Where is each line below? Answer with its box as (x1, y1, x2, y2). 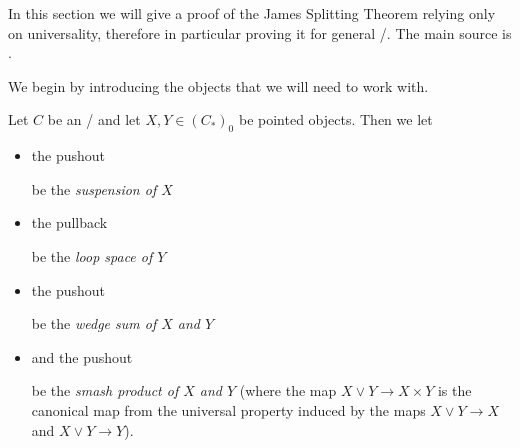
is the (437, 380, 472, 401)
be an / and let (47, 109, 141, 130)
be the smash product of (31, 380, 179, 401)
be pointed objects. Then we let (238, 109, 433, 130)
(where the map (239, 380, 337, 401)
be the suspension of (31, 178, 157, 199)
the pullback (31, 212, 108, 233)
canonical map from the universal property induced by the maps (31, 399, 426, 420)
